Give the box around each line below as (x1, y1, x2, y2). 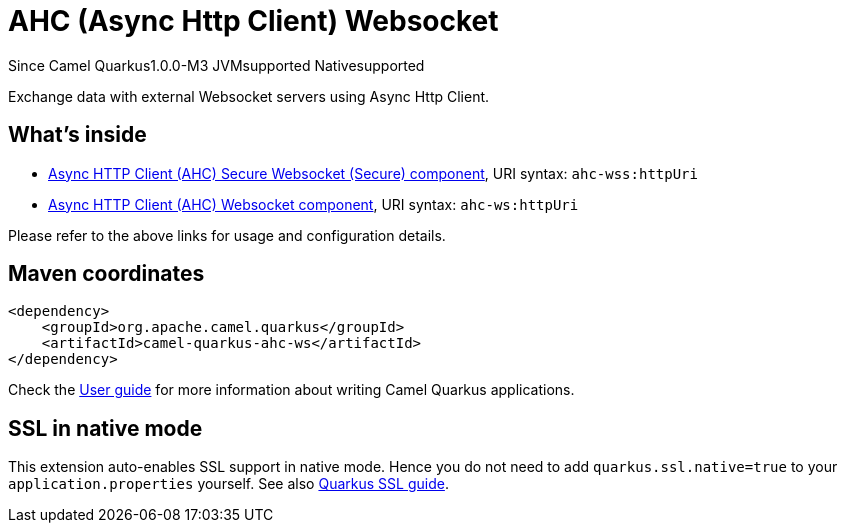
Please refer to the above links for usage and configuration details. (8, 226, 446, 244)
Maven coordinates (8, 261, 205, 287)
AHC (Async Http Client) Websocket (8, 4, 499, 38)
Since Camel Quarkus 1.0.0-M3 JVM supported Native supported (8, 56, 425, 74)
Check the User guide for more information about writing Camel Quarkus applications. (8, 381, 575, 399)
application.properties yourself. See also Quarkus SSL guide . (8, 475, 449, 493)
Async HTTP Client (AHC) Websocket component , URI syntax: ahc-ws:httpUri (48, 195, 579, 213)
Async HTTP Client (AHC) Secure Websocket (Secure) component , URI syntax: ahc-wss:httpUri (48, 164, 698, 182)
